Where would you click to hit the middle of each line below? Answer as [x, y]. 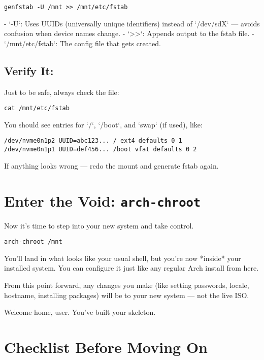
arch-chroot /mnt [33, 242]
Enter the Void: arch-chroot [103, 200]
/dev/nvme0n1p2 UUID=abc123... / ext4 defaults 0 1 [93, 141]
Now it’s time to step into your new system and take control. [99, 225]
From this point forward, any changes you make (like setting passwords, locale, [127, 285]
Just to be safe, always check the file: [62, 92]
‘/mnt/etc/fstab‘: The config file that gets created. [82, 43]
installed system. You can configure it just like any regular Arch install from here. [131, 268]
